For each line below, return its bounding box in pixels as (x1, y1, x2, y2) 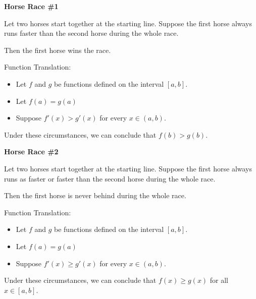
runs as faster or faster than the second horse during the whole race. (4, 173, 216, 184)
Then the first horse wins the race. (4, 44, 111, 55)
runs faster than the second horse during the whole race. (4, 28, 179, 38)
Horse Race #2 (4, 146, 59, 157)
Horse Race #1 (4, 1, 59, 11)
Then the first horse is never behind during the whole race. (4, 190, 186, 201)
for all (210, 275, 229, 285)
